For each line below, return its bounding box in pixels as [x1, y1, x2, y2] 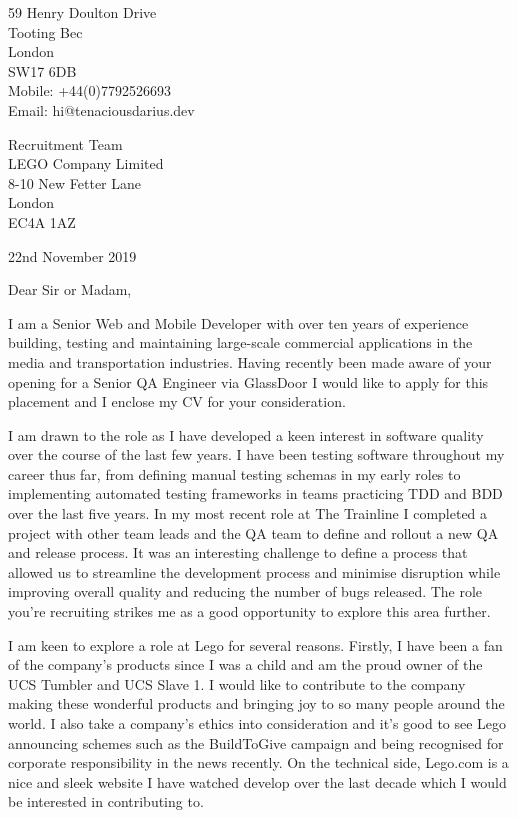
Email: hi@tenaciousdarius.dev [8, 99, 195, 120]
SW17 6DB [8, 60, 77, 81]
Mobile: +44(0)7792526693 [8, 80, 171, 101]
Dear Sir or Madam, [8, 279, 132, 300]
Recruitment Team [8, 133, 123, 154]
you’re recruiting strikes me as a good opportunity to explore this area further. [8, 601, 491, 622]
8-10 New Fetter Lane [8, 172, 142, 193]
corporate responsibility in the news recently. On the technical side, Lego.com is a [8, 752, 509, 773]
